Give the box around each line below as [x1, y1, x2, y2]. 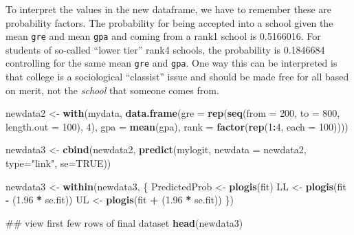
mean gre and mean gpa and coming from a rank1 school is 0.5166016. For [5, 29, 321, 43]
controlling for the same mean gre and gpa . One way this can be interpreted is [5, 56, 338, 70]
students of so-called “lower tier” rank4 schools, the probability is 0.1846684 [5, 42, 325, 56]
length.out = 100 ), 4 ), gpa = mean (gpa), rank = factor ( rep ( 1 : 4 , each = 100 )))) [5, 119, 349, 133]
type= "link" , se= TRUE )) [5, 156, 111, 170]
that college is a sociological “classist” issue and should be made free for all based [5, 69, 349, 84]
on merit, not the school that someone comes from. [5, 82, 219, 97]
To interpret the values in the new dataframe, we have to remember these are [5, 2, 331, 16]
